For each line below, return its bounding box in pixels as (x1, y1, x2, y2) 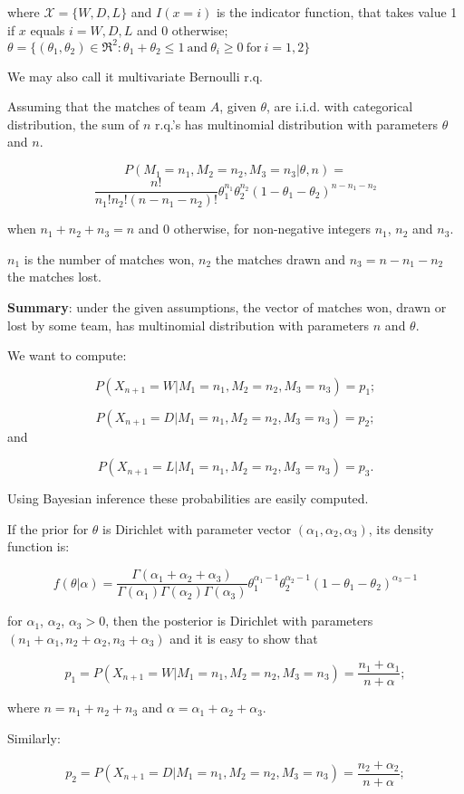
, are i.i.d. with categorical (266, 97, 413, 116)
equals (30, 20, 65, 39)
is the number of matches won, (24, 249, 195, 268)
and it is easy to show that (169, 628, 318, 647)
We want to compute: (7, 346, 127, 365)
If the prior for (7, 519, 89, 538)
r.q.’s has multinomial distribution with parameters (155, 114, 439, 133)
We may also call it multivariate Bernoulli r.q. (7, 66, 263, 85)
